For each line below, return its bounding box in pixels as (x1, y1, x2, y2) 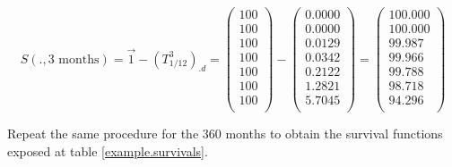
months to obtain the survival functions (225, 124, 443, 143)
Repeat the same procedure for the (7, 124, 199, 143)
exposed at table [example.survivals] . (7, 141, 208, 160)
